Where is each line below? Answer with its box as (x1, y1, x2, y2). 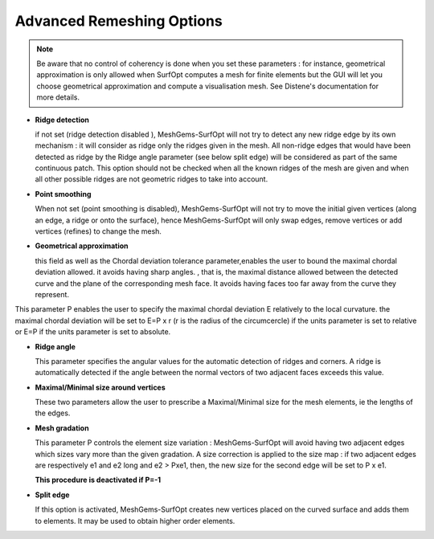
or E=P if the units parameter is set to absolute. (14, 327, 171, 337)
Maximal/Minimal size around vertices (35, 382, 166, 392)
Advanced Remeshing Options (14, 12, 223, 30)
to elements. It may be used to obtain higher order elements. (35, 516, 235, 525)
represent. (35, 289, 70, 299)
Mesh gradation (35, 423, 89, 433)
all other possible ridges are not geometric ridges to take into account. (35, 174, 268, 184)
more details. (36, 92, 80, 102)
